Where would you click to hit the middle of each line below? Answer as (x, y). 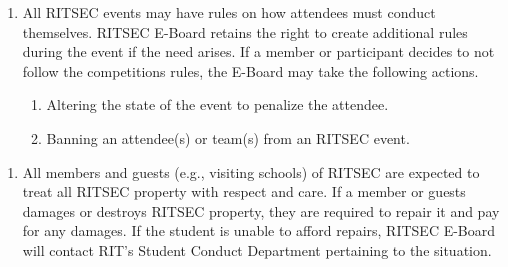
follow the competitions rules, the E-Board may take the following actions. (250, 70)
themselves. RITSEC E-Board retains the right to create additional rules (245, 31)
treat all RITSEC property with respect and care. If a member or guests (244, 191)
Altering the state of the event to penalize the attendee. (217, 104)
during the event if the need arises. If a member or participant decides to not (258, 51)
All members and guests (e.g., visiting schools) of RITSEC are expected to (251, 171)
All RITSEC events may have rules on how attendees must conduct (229, 12)
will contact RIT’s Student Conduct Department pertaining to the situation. (257, 249)
